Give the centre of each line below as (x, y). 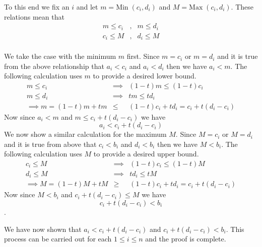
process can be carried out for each (58, 239)
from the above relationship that (54, 66)
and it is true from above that (50, 144)
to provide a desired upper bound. (146, 154)
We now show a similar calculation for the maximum (85, 134)
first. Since (143, 56)
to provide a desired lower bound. (145, 76)
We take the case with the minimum (60, 56)
